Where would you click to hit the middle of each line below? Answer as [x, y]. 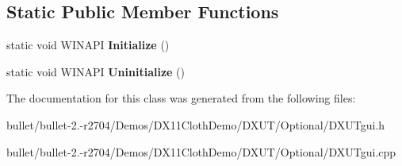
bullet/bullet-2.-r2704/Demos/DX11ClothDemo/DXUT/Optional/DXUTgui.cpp [201, 151]
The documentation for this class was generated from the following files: [181, 98]
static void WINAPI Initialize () [88, 45]
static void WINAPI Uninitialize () [96, 71]
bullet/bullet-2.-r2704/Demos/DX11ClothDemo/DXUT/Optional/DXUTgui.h [196, 124]
